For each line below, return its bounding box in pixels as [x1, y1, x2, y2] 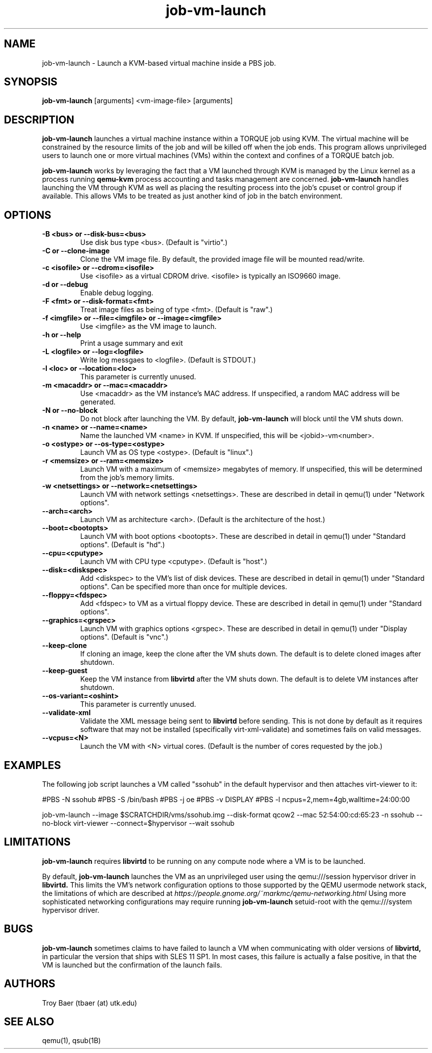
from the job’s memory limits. [80, 473, 175, 482]
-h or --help [42, 330, 81, 339]
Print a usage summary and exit [80, 339, 183, 348]
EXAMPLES [4, 759, 61, 771]
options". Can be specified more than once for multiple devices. [80, 582, 288, 591]
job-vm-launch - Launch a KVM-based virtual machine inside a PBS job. [42, 58, 276, 67]
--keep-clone [42, 641, 87, 650]
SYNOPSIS [4, 76, 58, 88]
